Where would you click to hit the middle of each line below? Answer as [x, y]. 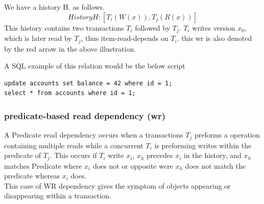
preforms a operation [227, 135]
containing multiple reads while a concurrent [74, 145]
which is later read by [38, 38]
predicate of [22, 155]
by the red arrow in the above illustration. [70, 48]
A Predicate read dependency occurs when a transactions [94, 135]
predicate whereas [32, 176]
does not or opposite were [133, 165]
